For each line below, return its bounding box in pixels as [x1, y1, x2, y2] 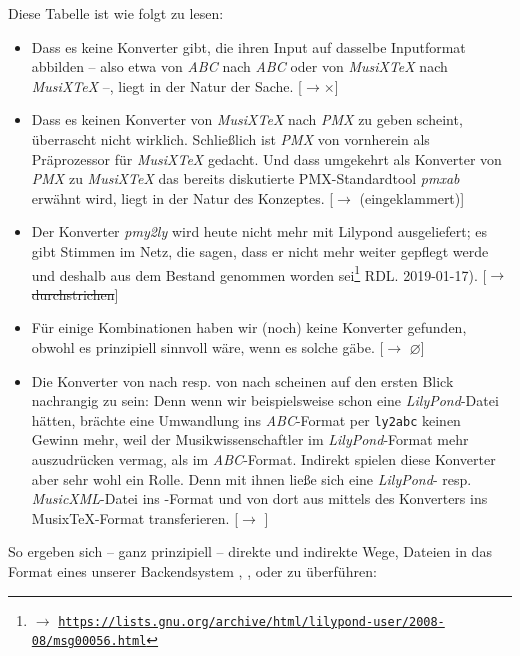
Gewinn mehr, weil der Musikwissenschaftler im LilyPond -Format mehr [31, 429, 469, 450]
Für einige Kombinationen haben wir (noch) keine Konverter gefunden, [31, 317, 467, 338]
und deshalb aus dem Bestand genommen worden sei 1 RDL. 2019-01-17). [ [31, 261, 487, 285]
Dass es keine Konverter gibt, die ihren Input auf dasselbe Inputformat [31, 36, 466, 57]
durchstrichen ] [31, 283, 119, 304]
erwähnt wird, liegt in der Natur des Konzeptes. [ [31, 187, 334, 208]
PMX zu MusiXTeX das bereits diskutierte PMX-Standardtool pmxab [31, 168, 460, 189]
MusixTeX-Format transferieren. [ [31, 507, 239, 528]
